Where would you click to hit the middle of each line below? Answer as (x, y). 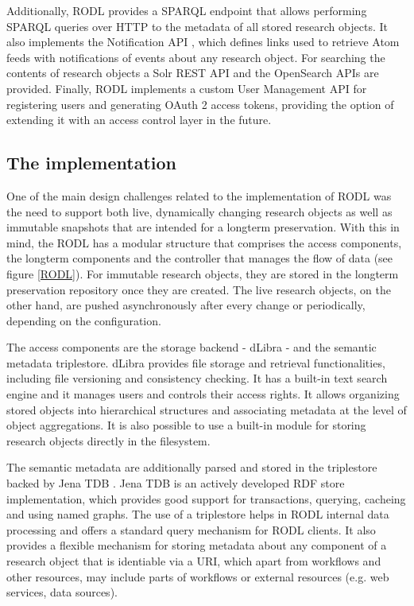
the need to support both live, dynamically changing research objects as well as (199, 211)
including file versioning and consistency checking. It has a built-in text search (197, 378)
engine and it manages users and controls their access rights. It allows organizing (203, 394)
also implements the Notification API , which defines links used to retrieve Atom (203, 42)
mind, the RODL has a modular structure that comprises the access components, (204, 242)
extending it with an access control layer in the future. (139, 120)
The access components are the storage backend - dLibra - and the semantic (192, 347)
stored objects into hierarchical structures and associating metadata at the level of (207, 409)
